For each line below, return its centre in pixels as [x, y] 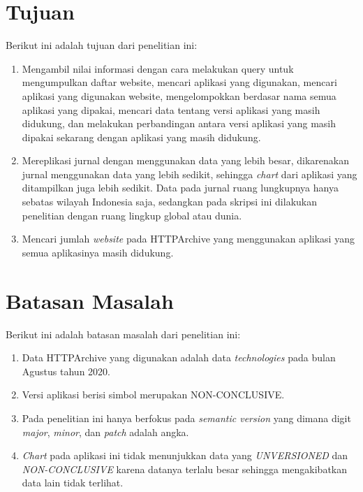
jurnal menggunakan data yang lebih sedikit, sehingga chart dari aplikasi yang [190, 174]
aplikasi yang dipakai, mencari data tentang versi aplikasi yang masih [171, 109]
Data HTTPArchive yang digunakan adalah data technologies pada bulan [179, 357]
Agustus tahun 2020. [66, 371]
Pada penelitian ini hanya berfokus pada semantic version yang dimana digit [186, 418]
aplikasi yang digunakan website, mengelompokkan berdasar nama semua [179, 95]
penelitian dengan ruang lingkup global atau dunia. [132, 215]
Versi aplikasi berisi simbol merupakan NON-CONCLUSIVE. [153, 395]
